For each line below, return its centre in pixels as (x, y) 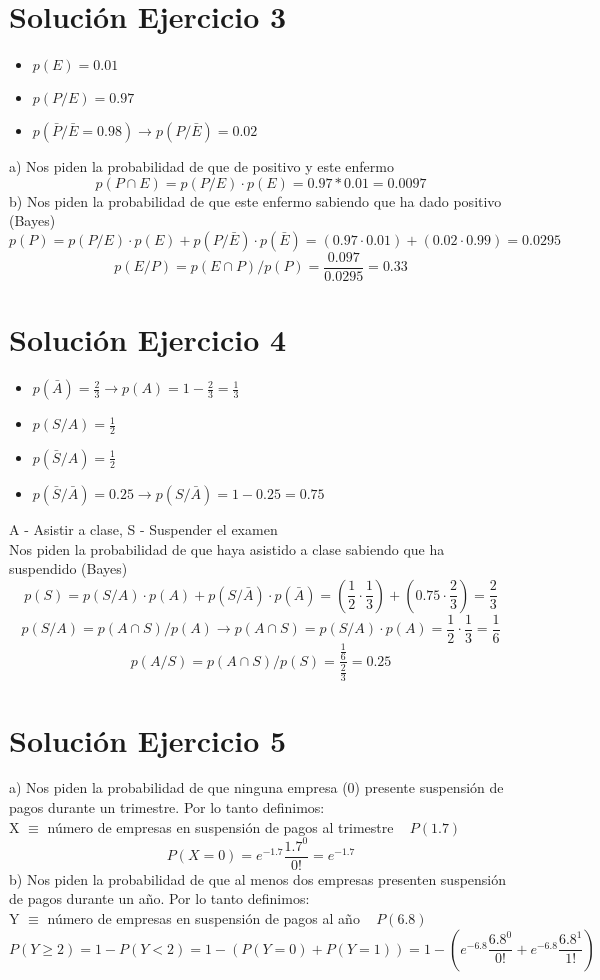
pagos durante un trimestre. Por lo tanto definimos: (167, 807)
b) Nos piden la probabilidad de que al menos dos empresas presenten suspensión (258, 878)
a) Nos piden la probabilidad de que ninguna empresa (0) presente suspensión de (256, 787)
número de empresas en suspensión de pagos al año (203, 917)
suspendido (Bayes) (68, 568)
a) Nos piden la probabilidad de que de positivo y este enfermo (201, 166)
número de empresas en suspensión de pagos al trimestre (220, 826)
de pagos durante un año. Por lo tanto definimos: (159, 898)
